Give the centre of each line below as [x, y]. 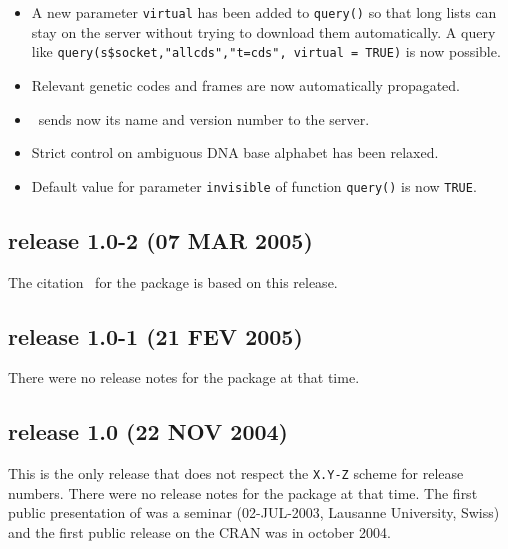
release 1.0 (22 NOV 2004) [148, 431]
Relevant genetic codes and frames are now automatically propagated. [246, 84]
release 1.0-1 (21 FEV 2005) [155, 335]
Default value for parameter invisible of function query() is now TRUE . [254, 185]
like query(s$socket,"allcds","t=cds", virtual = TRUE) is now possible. [266, 51]
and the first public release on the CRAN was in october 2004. [199, 531]
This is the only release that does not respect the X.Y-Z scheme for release [236, 473]
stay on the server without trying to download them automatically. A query [263, 31]
